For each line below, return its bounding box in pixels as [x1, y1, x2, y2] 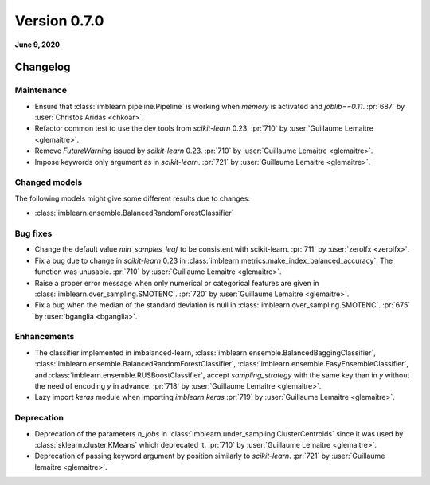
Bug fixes [14, 228, 53, 239]
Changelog [14, 61, 71, 74]
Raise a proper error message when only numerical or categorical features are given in [34, 278, 319, 287]
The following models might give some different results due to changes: [14, 194, 251, 203]
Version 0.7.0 [14, 12, 104, 29]
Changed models [14, 177, 83, 188]
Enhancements [14, 331, 75, 342]
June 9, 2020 [14, 40, 61, 49]
